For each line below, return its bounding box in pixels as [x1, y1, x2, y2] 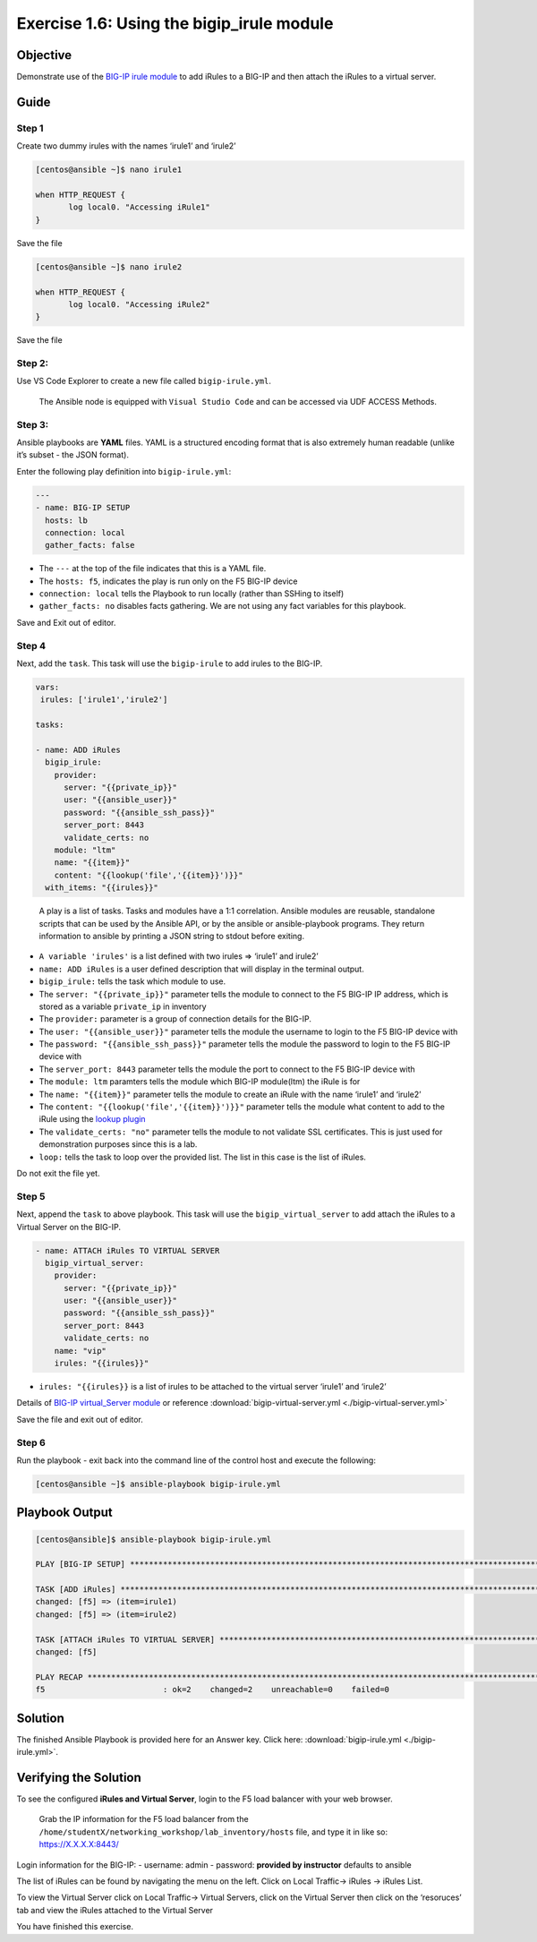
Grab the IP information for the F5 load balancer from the [38, 1814, 250, 1825]
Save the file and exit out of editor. [16, 1414, 143, 1424]
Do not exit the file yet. [16, 1168, 100, 1178]
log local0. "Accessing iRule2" [68, 299, 210, 309]
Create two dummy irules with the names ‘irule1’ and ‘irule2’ [16, 141, 236, 151]
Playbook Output [16, 1505, 113, 1520]
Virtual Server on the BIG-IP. [16, 1221, 121, 1232]
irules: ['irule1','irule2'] [40, 695, 168, 705]
